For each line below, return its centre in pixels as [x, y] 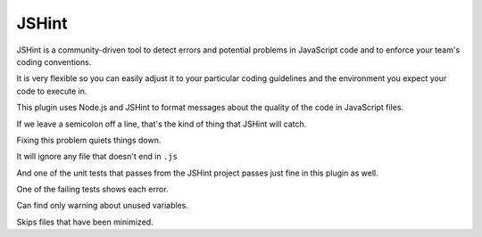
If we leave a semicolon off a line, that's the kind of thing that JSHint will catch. [162, 124]
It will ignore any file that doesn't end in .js [97, 157]
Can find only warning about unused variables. [103, 206]
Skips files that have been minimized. [85, 222]
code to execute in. [52, 91]
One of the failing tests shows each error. [92, 189]
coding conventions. [54, 61]
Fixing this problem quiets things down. [89, 140]
